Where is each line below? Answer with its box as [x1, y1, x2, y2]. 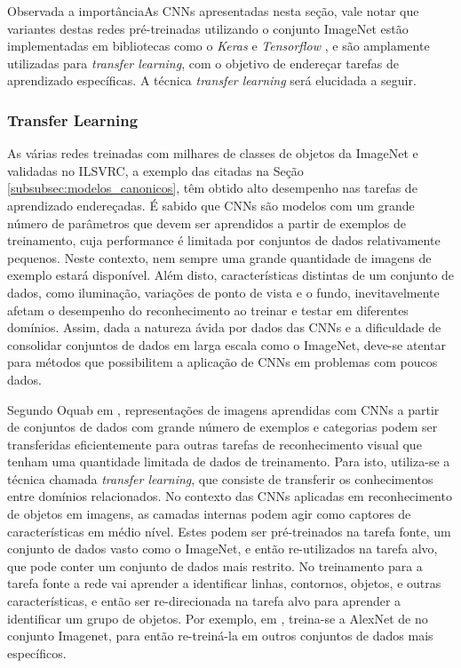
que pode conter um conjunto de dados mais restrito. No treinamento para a [7, 556, 423, 575]
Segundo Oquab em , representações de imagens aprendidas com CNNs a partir [7, 400, 440, 418]
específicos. [7, 643, 67, 662]
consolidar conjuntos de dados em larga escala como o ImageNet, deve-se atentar [7, 335, 446, 354]
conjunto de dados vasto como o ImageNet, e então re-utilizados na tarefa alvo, [7, 539, 438, 558]
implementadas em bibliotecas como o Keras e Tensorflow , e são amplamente [7, 36, 430, 55]
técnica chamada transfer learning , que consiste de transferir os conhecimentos [7, 469, 433, 488]
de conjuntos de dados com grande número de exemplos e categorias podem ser [7, 417, 438, 436]
